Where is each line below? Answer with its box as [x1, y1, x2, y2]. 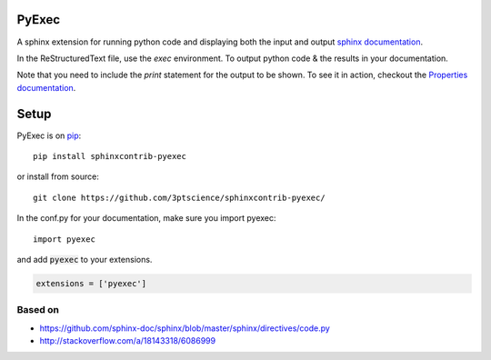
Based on [16, 304, 59, 316]
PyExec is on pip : [16, 130, 82, 141]
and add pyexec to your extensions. [16, 254, 153, 265]
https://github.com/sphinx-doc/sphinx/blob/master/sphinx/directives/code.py [39, 323, 331, 334]
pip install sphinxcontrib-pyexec [33, 151, 186, 161]
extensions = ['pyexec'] [35, 278, 147, 288]
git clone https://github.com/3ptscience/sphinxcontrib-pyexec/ [33, 192, 326, 203]
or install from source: [16, 171, 99, 182]
